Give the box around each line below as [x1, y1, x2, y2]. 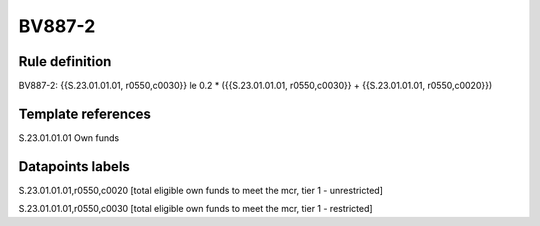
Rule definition [18, 53, 112, 70]
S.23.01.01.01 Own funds [18, 131, 120, 144]
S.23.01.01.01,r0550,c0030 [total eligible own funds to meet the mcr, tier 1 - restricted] [18, 203, 374, 215]
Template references [18, 105, 152, 122]
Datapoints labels [18, 158, 130, 175]
